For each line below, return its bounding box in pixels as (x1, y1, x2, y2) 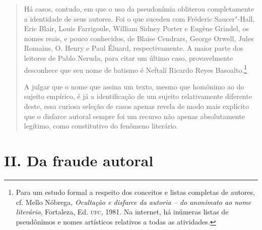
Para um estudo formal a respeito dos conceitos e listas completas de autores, (16, 186, 255, 197)
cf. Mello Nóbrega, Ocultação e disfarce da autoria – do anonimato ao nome (16, 196, 251, 207)
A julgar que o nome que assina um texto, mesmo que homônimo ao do (24, 81, 244, 91)
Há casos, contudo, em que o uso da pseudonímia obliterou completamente (24, 4, 254, 14)
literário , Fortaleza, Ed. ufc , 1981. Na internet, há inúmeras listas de (16, 206, 229, 217)
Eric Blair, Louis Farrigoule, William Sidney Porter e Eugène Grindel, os (24, 23, 249, 34)
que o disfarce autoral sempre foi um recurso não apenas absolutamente (24, 110, 245, 121)
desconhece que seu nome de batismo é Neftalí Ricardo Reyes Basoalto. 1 (24, 63, 247, 75)
